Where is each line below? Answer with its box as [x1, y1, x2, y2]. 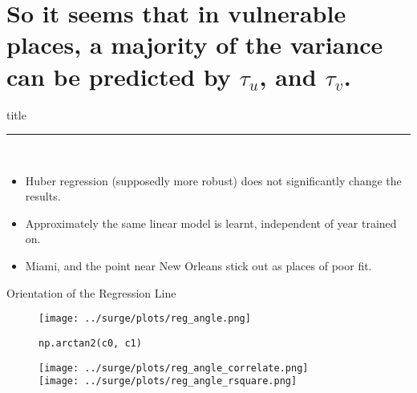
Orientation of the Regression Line [6, 284, 176, 301]
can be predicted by [6, 59, 231, 92]
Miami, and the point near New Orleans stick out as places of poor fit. [25, 257, 372, 274]
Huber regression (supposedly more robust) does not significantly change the [25, 172, 402, 188]
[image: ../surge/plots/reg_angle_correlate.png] [38, 362, 309, 374]
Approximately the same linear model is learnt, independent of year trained [25, 214, 397, 231]
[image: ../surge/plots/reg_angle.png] [38, 313, 251, 325]
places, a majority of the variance [6, 28, 383, 61]
